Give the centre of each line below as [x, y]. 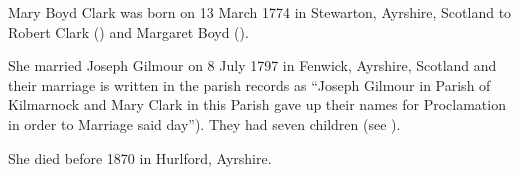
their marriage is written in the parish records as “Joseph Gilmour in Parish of [249, 84]
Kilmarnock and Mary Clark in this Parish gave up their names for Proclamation [257, 104]
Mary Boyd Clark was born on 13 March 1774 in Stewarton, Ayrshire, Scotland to [260, 12]
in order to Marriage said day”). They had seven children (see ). [204, 123]
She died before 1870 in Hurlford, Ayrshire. [140, 157]
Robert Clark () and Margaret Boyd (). [128, 31]
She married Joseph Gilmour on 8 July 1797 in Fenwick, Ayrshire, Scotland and [252, 65]
